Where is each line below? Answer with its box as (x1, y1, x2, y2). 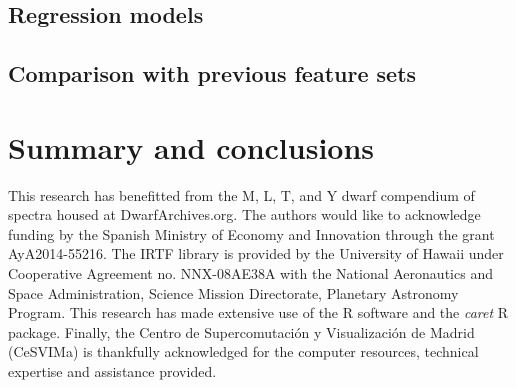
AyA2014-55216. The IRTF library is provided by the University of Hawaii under (8, 243, 504, 264)
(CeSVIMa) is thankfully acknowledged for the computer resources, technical (8, 341, 479, 362)
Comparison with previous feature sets (8, 58, 417, 89)
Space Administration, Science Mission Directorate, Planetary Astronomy (8, 282, 459, 303)
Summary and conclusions (8, 126, 375, 167)
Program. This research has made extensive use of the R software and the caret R (8, 302, 509, 323)
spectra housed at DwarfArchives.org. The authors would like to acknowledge (8, 204, 481, 225)
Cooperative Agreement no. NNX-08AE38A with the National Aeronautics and (8, 263, 493, 284)
